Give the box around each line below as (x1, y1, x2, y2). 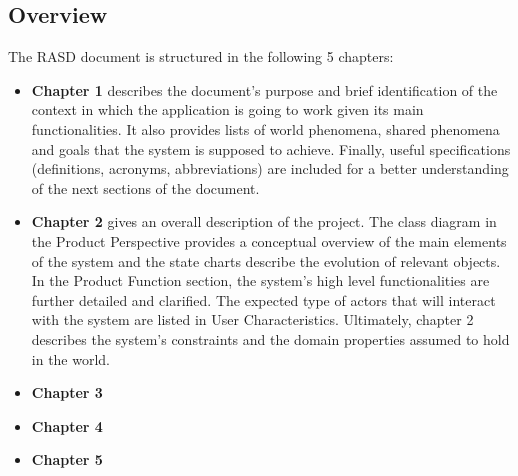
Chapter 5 (31, 449, 103, 470)
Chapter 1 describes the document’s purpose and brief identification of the (31, 79, 498, 100)
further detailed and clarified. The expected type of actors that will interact (31, 289, 496, 310)
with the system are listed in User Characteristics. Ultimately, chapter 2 (31, 309, 474, 330)
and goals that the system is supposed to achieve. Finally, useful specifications (31, 138, 511, 159)
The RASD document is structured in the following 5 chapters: (8, 46, 394, 67)
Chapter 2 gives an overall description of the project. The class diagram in (31, 211, 497, 232)
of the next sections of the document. (31, 177, 260, 198)
